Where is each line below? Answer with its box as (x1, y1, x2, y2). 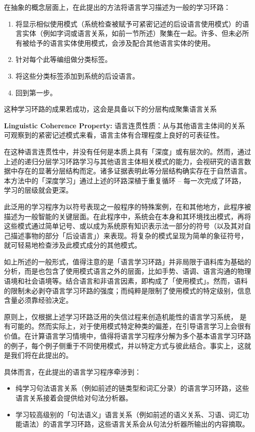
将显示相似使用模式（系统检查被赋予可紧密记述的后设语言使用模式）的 (15, 18, 242, 29)
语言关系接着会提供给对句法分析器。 (15, 393, 132, 403)
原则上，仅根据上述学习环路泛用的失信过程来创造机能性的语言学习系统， (4, 311, 237, 321)
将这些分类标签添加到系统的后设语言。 (15, 70, 139, 81)
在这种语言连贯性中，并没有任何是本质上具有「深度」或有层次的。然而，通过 (4, 146, 251, 156)
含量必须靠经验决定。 (4, 295, 73, 305)
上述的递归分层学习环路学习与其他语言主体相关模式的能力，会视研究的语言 (4, 156, 244, 166)
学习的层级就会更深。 (4, 185, 73, 195)
